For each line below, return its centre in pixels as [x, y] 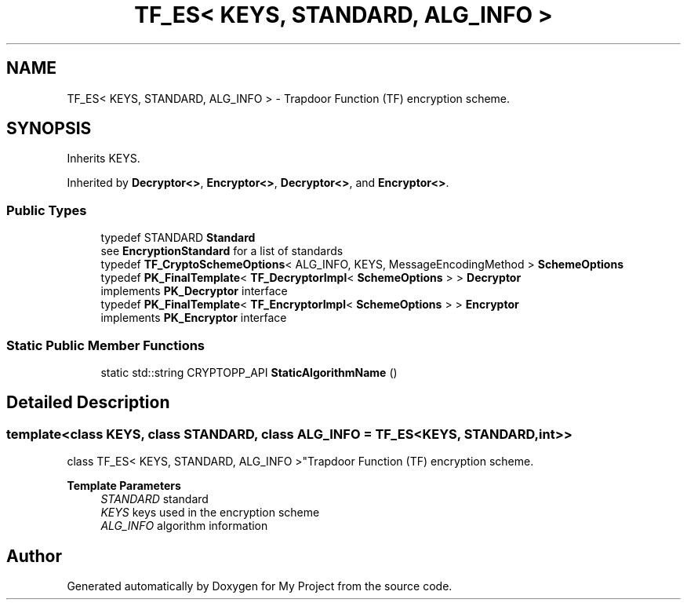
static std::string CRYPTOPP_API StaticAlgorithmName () [249, 372]
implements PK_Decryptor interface [194, 291]
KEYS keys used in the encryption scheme [210, 513]
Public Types [47, 210]
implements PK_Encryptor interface [194, 318]
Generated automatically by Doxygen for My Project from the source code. [260, 586]
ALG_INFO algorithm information [184, 526]
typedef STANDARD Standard [178, 238]
